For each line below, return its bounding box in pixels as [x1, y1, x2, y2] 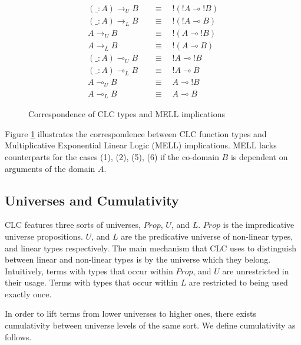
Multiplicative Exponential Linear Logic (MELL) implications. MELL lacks [5, 139, 277, 151]
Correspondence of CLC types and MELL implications [28, 108, 225, 120]
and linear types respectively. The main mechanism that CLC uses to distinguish [5, 241, 297, 254]
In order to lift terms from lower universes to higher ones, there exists [5, 307, 256, 320]
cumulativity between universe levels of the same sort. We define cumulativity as [5, 319, 296, 331]
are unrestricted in [222, 264, 289, 277]
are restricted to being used [188, 276, 288, 288]
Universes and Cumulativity [5, 191, 179, 209]
